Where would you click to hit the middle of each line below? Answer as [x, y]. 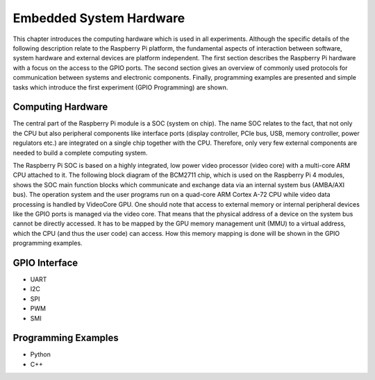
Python [41, 354]
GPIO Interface [45, 262]
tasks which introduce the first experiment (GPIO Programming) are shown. [120, 87]
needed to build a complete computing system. [80, 153]
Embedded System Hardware [99, 18]
